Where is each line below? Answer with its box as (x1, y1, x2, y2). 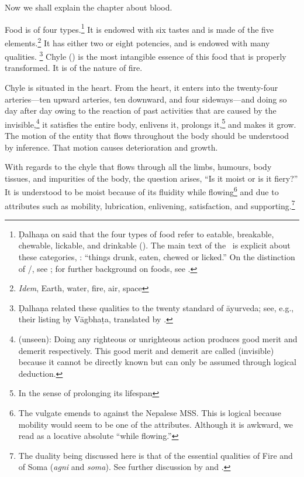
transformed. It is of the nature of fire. (5, 62, 143, 74)
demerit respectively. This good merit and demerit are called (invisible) (18, 344, 274, 356)
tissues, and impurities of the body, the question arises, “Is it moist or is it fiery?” (5, 172, 298, 184)
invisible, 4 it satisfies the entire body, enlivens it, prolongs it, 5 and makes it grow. (5, 116, 296, 130)
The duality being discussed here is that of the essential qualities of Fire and (18, 449, 293, 461)
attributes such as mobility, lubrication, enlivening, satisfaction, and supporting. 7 (5, 197, 295, 212)
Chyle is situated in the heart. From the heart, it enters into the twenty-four (5, 81, 278, 93)
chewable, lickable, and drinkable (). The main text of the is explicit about (18, 239, 291, 251)
